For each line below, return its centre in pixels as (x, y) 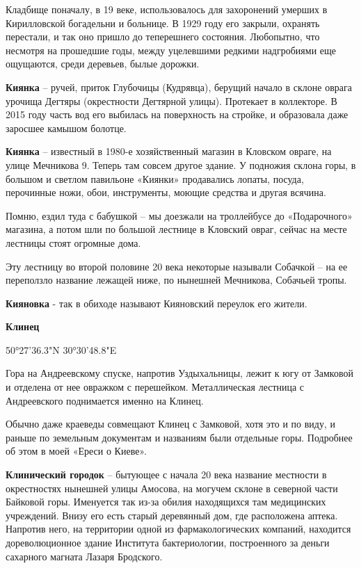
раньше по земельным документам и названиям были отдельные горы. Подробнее (179, 437)
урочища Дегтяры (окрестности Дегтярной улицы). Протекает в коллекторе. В (171, 100)
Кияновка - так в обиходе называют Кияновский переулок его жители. (157, 303)
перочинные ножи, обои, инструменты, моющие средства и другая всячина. (166, 192)
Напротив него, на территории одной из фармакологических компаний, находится (178, 529)
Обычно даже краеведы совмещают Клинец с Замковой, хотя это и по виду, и (171, 424)
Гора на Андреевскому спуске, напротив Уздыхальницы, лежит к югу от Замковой (179, 373)
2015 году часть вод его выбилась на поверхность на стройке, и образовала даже (177, 114)
